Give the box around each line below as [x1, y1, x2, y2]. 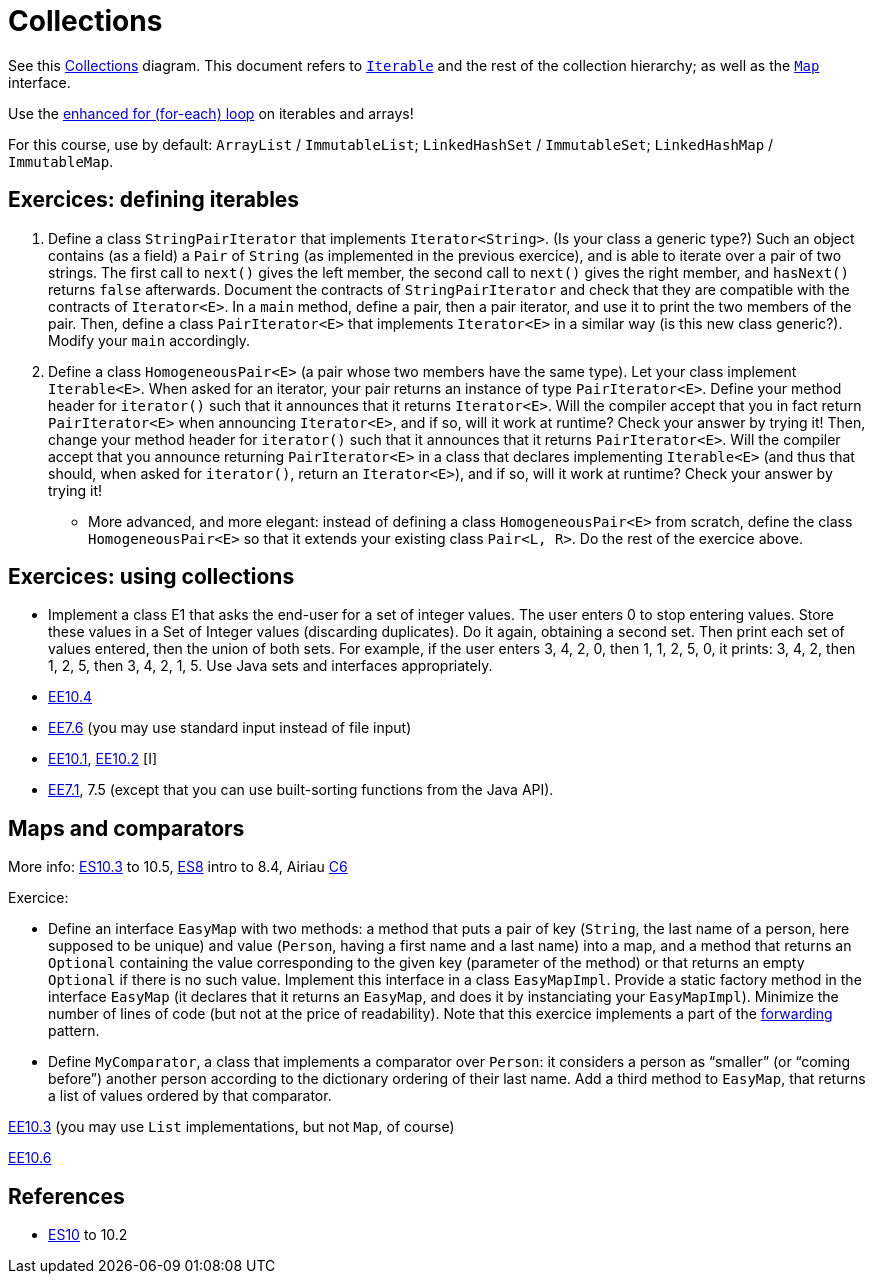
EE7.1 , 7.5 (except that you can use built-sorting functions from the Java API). [48, 781, 554, 799]
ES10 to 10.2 [48, 1226, 128, 1244]
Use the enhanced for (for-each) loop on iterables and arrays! [8, 104, 414, 122]
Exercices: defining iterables [8, 187, 300, 213]
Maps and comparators [8, 815, 245, 841]
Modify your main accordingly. [48, 331, 250, 349]
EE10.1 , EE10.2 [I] [48, 750, 158, 768]
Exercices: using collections [8, 564, 295, 590]
